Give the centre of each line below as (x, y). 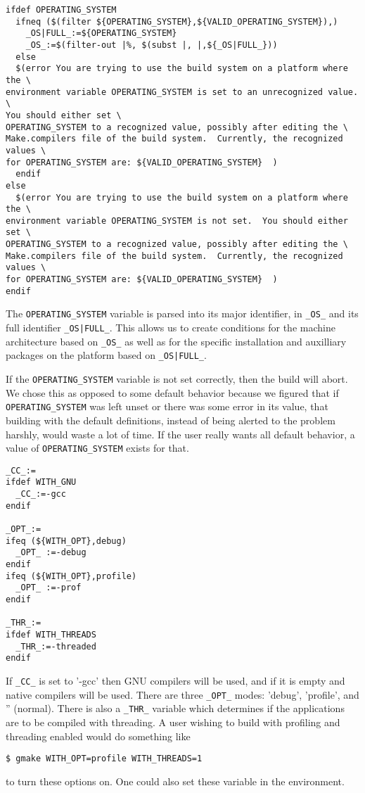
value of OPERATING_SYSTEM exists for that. (97, 448)
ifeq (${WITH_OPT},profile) (71, 576)
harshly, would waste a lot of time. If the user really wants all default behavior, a (180, 434)
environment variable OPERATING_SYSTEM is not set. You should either (177, 221)
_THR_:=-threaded (56, 646)
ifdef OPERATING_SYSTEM (61, 10)
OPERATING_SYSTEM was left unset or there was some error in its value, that (167, 406)
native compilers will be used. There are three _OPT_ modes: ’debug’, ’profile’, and (182, 694)
